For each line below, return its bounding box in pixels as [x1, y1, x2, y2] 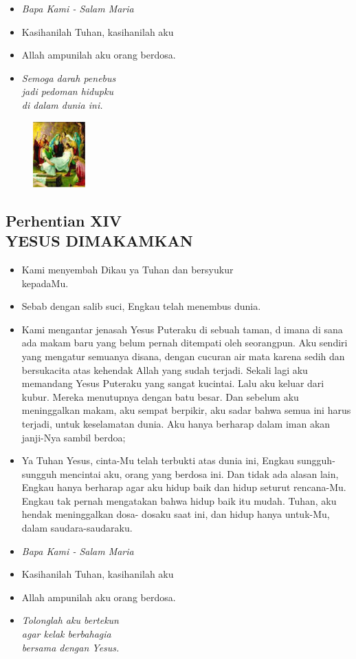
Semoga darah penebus [21, 70, 116, 85]
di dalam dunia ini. [21, 97, 103, 112]
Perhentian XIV [5, 209, 122, 231]
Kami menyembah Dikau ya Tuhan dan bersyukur [21, 262, 234, 276]
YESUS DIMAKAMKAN [5, 230, 193, 251]
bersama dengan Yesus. [21, 640, 120, 654]
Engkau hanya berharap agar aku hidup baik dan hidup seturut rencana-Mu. [21, 480, 346, 494]
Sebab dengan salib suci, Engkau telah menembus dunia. [21, 299, 261, 313]
